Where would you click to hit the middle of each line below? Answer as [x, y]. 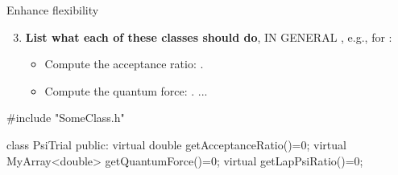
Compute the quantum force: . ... [126, 90]
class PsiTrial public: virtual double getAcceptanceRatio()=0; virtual [176, 144]
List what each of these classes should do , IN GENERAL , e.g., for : [209, 37]
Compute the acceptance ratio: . [124, 64]
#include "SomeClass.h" [66, 118]
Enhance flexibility [53, 10]
